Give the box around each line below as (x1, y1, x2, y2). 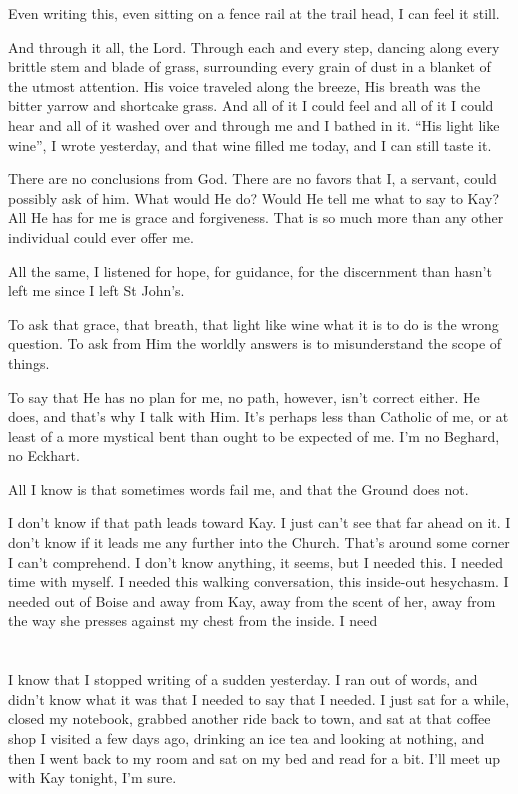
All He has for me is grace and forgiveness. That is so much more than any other (8, 207, 504, 228)
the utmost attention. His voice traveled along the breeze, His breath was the (8, 75, 481, 96)
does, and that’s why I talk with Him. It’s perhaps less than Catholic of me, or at (8, 406, 509, 427)
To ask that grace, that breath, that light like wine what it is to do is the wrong (8, 313, 499, 334)
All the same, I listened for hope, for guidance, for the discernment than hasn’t (8, 260, 492, 281)
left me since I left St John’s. (8, 280, 185, 301)
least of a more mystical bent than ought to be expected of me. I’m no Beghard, (8, 425, 500, 446)
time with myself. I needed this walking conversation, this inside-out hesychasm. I (8, 571, 509, 592)
